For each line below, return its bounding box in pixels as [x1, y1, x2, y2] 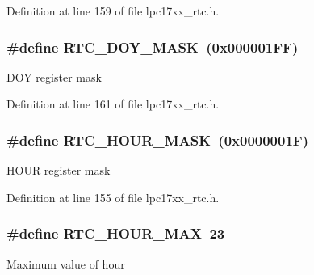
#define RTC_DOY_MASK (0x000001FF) [6, 36, 299, 57]
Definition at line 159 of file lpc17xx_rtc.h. [6, 2, 220, 19]
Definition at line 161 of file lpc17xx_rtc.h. [6, 95, 220, 112]
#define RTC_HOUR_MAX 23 [6, 223, 225, 243]
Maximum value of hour [6, 255, 125, 272]
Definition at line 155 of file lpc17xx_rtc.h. [6, 188, 220, 205]
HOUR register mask [6, 162, 111, 179]
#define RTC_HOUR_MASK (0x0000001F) [6, 129, 308, 150]
